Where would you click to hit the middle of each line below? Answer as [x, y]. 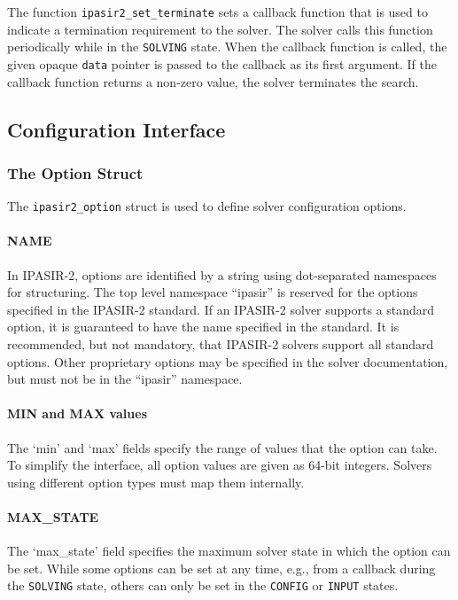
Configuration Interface [116, 129]
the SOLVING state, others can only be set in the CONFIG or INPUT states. [203, 585]
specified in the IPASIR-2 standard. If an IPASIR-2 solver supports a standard [221, 309]
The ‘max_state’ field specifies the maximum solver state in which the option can [229, 551]
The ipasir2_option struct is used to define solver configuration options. [207, 206]
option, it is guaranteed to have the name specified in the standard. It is [203, 327]
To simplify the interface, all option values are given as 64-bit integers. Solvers [220, 465]
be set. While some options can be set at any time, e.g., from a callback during [221, 568]
